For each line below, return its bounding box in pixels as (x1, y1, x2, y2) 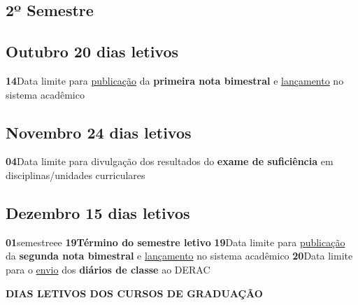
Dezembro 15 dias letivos (6, 201, 190, 223)
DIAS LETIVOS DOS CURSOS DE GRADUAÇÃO (6, 285, 263, 300)
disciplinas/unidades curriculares (6, 167, 145, 182)
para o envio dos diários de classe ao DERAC (6, 262, 210, 276)
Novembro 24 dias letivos (6, 121, 192, 143)
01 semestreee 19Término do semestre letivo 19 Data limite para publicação (6, 234, 345, 249)
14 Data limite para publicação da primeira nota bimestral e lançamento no (6, 73, 344, 87)
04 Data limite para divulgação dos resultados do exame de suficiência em (6, 154, 334, 169)
